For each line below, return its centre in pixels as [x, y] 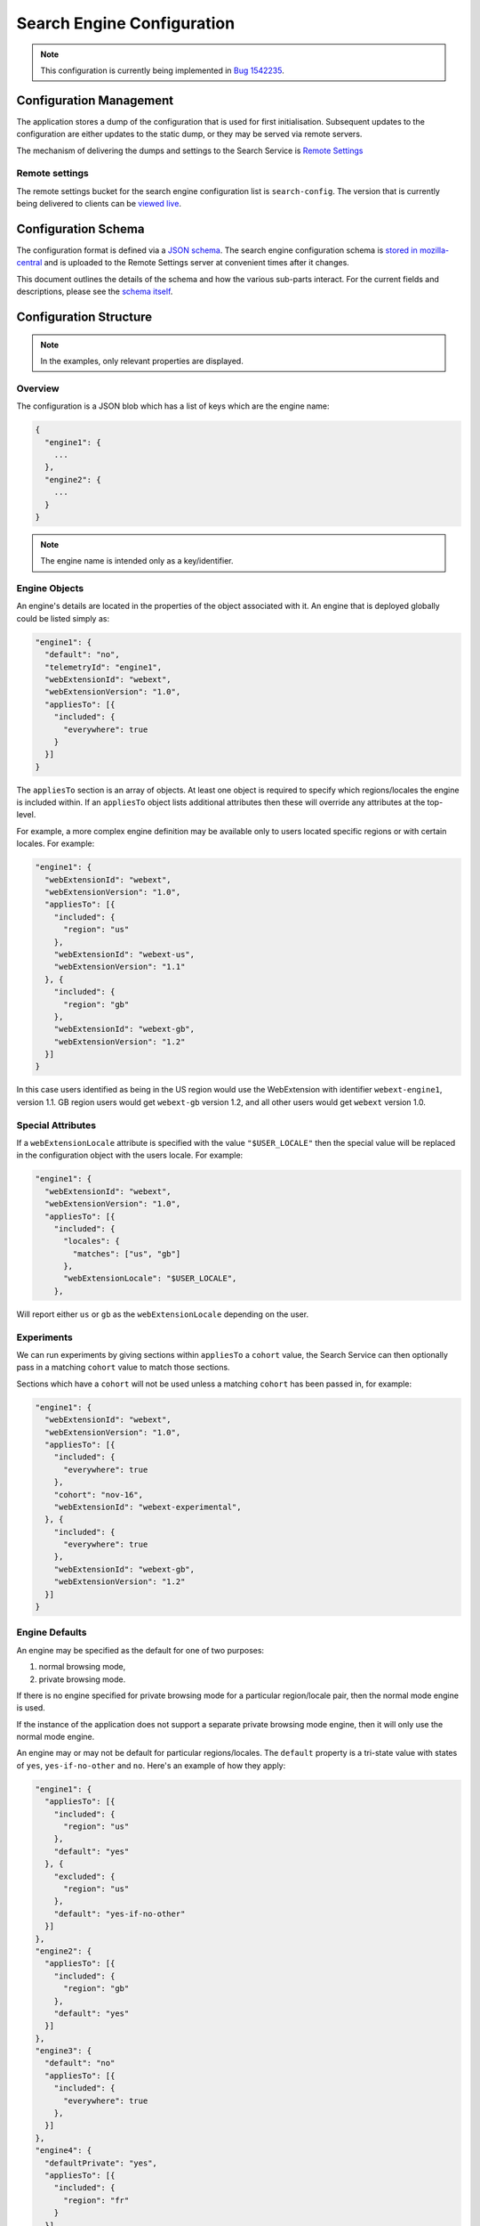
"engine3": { [64, 2051]
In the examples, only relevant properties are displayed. [142, 362]
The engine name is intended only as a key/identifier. [137, 561]
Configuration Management [95, 100]
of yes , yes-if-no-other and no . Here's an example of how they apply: [151, 1765]
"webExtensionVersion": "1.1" [120, 967]
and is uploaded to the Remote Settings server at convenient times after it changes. [197, 263]
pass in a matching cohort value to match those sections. [123, 1368]
